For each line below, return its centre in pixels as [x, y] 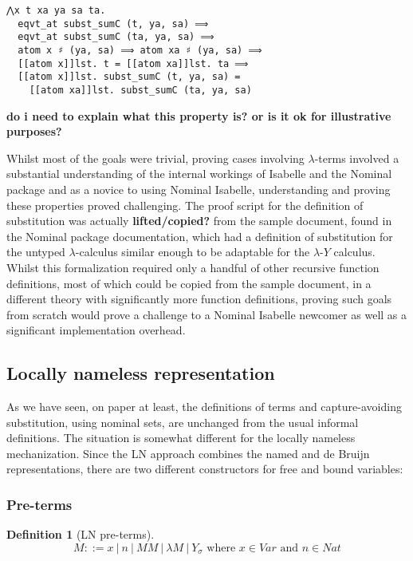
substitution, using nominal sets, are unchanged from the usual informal [183, 422]
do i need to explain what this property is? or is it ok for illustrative [199, 115]
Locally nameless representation [141, 373]
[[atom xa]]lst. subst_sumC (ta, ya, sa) [140, 90]
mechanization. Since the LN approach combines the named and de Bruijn [188, 453]
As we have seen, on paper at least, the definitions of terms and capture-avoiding [204, 407]
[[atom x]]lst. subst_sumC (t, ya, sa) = [129, 77]
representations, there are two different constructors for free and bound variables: [205, 469]
